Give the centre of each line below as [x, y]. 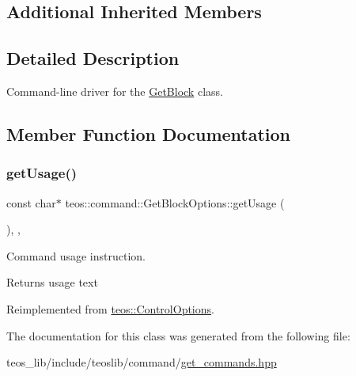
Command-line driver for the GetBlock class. [115, 91]
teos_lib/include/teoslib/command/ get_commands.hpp [142, 362]
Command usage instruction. [76, 255]
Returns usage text [52, 282]
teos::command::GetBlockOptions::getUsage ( [175, 202]
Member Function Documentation [149, 133]
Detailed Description [93, 58]
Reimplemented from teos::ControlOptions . [110, 308]
